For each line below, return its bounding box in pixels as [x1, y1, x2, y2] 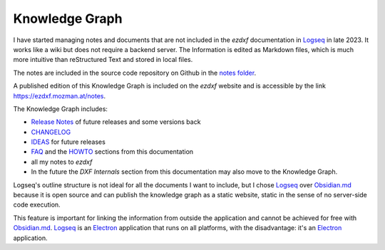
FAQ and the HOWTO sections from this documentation [31, 147, 194, 156]
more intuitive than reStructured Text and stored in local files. [13, 56, 193, 64]
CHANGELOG [31, 127, 71, 136]
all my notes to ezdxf [31, 157, 93, 166]
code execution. [13, 200, 61, 209]
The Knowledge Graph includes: [13, 104, 108, 113]
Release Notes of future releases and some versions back [31, 118, 201, 126]
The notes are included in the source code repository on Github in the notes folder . [13, 68, 257, 77]
